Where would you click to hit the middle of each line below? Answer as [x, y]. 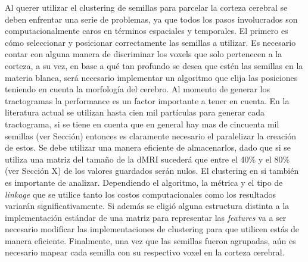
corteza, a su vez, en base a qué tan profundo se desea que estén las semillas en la [154, 65]
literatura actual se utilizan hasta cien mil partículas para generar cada [135, 112]
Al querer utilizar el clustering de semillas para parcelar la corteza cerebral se [146, 7]
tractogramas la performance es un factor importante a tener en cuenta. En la [147, 100]
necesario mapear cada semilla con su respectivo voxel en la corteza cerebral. [145, 252]
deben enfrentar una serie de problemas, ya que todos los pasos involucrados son [151, 19]
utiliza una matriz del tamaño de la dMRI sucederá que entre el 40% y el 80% [147, 159]
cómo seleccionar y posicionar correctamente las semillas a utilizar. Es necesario [150, 42]
